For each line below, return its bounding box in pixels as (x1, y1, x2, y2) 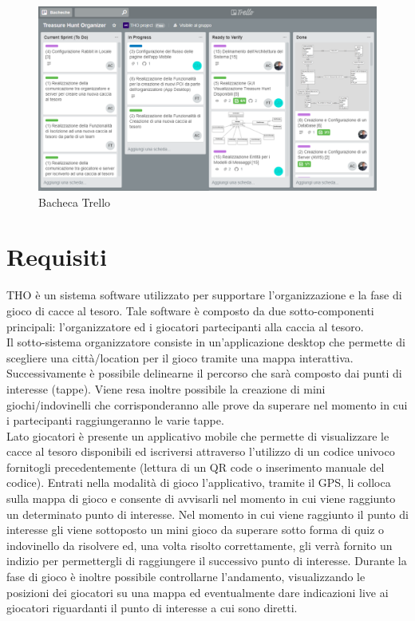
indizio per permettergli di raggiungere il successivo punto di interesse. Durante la (6, 552, 407, 569)
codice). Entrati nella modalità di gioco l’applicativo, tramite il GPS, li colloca (6, 474, 391, 491)
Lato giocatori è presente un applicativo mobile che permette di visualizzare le (6, 427, 389, 444)
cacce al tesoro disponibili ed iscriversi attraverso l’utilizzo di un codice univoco (6, 443, 395, 460)
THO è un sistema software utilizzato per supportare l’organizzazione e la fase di (6, 287, 402, 303)
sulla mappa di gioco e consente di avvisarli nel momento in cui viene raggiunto (6, 490, 396, 507)
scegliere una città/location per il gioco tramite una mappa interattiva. (6, 349, 354, 366)
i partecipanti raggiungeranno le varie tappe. (6, 412, 224, 429)
